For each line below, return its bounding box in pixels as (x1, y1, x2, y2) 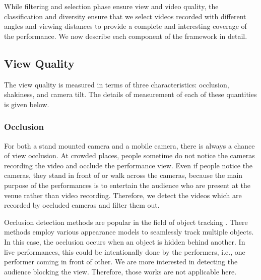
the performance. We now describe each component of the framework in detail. (4, 30, 247, 41)
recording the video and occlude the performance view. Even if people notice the (4, 160, 253, 170)
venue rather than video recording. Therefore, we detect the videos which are (4, 190, 242, 200)
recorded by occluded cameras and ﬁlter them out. (4, 200, 160, 210)
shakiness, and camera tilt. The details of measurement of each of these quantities (4, 89, 257, 100)
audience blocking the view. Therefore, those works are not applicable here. (4, 266, 237, 276)
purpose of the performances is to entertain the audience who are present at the (4, 179, 250, 190)
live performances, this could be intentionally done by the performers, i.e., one (4, 246, 245, 257)
